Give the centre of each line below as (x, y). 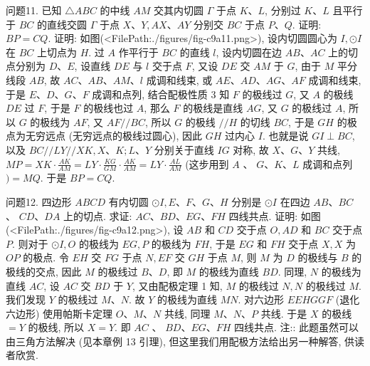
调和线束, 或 (184, 79)
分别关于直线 (184, 149)
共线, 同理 (187, 313)
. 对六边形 (261, 299)
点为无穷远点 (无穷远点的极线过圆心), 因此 (104, 136)
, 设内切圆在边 (249, 52)
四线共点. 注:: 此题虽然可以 (297, 327)
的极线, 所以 (56, 327)
